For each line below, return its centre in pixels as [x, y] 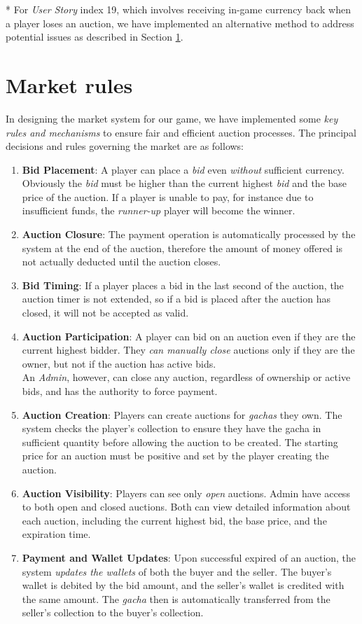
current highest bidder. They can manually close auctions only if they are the [188, 350]
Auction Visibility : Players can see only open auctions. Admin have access [186, 493]
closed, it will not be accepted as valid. [105, 313]
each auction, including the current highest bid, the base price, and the [174, 520]
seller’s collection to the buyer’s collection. [113, 612]
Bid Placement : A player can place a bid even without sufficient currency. [183, 169]
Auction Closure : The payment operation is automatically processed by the [189, 234]
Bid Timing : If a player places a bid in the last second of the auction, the [183, 285]
